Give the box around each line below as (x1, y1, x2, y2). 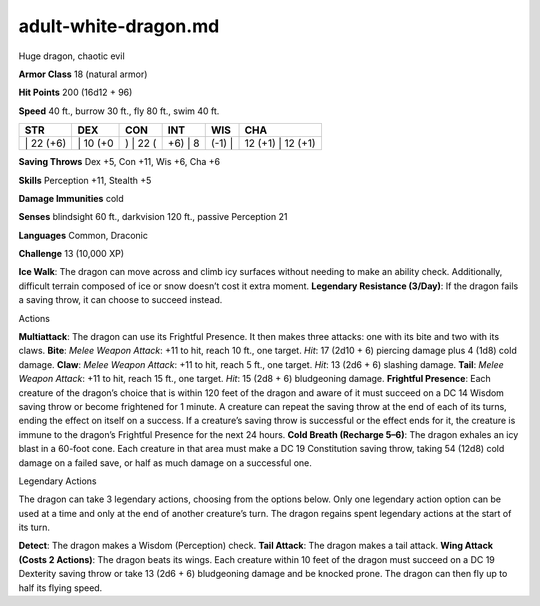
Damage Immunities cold (18, 192, 124, 204)
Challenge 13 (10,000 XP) (18, 248, 125, 260)
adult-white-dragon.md (18, 15, 220, 37)
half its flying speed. (18, 581, 103, 594)
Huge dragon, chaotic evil (18, 50, 125, 62)
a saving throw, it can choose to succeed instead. (18, 294, 223, 306)
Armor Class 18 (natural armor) (18, 68, 148, 80)
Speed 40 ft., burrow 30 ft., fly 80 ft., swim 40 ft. (18, 105, 220, 117)
